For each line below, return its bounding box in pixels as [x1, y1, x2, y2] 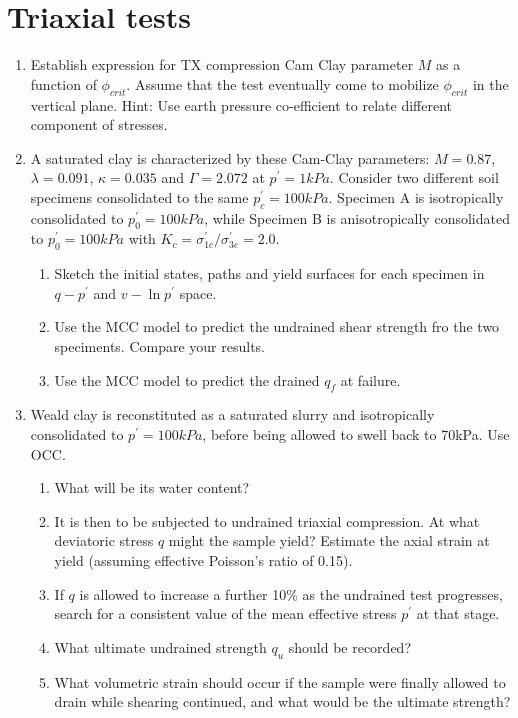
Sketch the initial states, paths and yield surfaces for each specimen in [54, 263, 485, 284]
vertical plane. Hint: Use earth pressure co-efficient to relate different [30, 94, 452, 115]
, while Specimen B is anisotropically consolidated [204, 207, 510, 228]
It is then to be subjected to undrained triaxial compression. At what [54, 510, 480, 531]
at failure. [340, 369, 401, 390]
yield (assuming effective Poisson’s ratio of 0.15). [54, 550, 353, 571]
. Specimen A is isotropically [328, 186, 504, 207]
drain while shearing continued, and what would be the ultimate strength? [54, 691, 511, 712]
